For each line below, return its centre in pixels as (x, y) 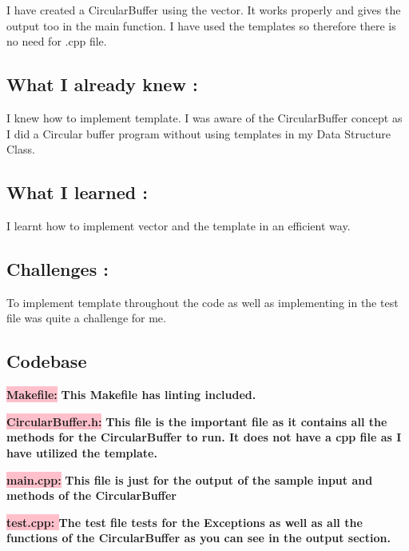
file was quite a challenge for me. (86, 318)
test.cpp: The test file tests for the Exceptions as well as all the (185, 522)
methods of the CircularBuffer (91, 495)
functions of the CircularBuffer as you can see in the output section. (199, 538)
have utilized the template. (82, 452)
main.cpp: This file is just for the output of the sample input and (190, 479)
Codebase (47, 361)
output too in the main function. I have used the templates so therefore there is (201, 25)
